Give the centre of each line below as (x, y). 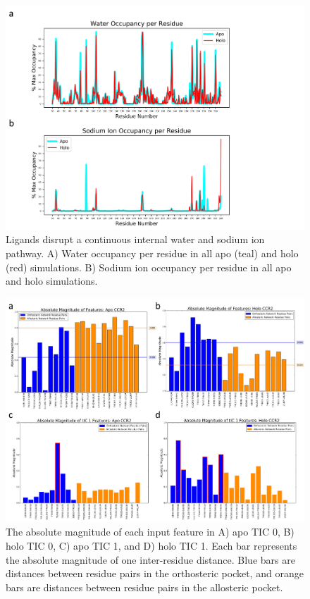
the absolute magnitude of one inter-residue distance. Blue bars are (150, 559)
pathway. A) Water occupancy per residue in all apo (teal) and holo (152, 253)
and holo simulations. (52, 281)
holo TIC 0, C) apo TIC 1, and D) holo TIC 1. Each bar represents (151, 545)
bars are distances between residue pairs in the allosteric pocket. (144, 587)
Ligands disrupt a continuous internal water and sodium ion (135, 239)
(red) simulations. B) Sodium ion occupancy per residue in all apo (149, 267)
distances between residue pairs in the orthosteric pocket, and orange (155, 573)
